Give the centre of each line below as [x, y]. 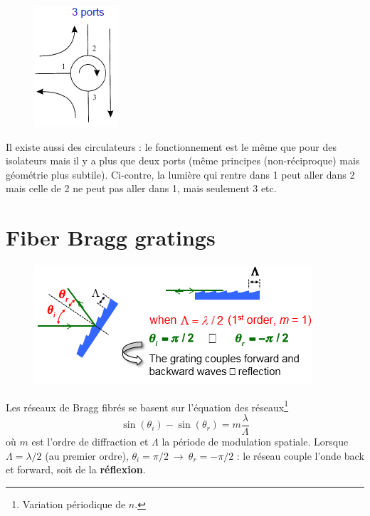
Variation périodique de [74, 504]
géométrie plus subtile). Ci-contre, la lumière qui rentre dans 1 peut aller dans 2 [180, 174]
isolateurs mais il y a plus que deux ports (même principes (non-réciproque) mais [183, 160]
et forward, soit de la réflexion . [76, 469]
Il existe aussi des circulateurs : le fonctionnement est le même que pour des [171, 146]
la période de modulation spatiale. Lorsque [255, 441]
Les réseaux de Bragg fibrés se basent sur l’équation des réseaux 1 [147, 406]
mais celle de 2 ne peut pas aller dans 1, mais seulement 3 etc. [141, 188]
